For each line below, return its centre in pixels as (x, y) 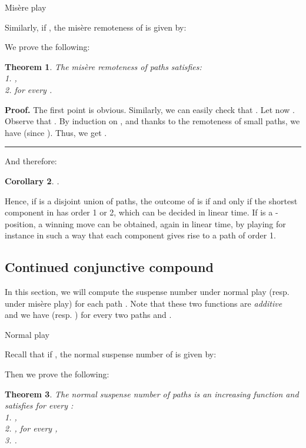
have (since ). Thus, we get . (56, 132)
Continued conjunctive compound (109, 267)
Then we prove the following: (57, 374)
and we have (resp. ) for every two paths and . (88, 315)
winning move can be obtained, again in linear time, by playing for (165, 223)
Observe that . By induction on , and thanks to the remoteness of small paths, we (152, 121)
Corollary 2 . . (32, 180)
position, (20, 223)
